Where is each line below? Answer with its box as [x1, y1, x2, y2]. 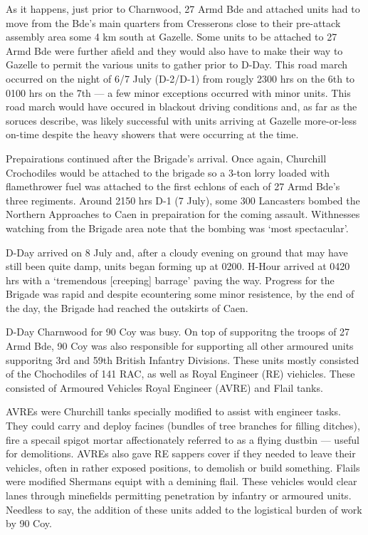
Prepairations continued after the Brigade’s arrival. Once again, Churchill [6, 150, 327, 165]
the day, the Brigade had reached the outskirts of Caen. [6, 300, 248, 315]
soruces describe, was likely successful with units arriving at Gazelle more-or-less [6, 113, 357, 128]
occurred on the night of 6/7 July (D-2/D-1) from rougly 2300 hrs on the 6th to [6, 71, 355, 85]
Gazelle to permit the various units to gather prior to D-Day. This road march [6, 57, 348, 72]
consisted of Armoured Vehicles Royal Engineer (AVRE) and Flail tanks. [6, 380, 323, 395]
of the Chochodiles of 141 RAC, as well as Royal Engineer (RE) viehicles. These [6, 366, 355, 381]
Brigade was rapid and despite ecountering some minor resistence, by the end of [6, 286, 354, 301]
